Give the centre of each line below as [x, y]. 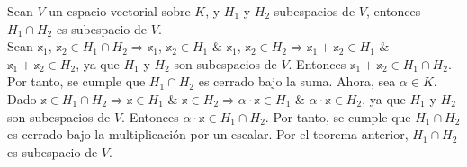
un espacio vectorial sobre [120, 11]
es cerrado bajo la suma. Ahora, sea [297, 81]
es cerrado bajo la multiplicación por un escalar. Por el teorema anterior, [208, 134]
